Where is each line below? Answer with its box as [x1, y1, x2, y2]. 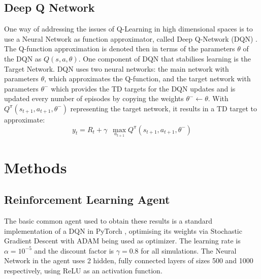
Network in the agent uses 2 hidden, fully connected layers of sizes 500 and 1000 [4, 255, 253, 266]
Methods [4, 157, 67, 177]
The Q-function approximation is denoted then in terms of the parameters [4, 43, 235, 54]
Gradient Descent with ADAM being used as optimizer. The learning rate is [4, 235, 241, 246]
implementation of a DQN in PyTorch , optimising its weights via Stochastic [4, 225, 242, 236]
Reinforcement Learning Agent [4, 192, 170, 207]
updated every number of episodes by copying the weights [4, 93, 184, 104]
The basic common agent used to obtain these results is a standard [4, 215, 213, 226]
